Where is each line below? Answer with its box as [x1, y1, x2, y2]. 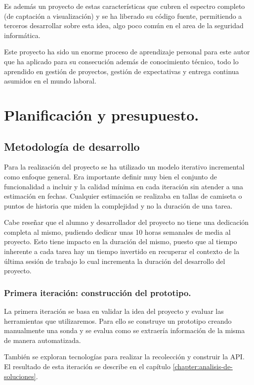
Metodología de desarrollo [4, 138, 140, 154]
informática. [4, 30, 41, 40]
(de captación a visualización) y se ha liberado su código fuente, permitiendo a [4, 10, 242, 21]
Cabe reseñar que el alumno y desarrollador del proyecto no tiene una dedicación [4, 217, 249, 227]
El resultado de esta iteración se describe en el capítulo [4, 361, 170, 372]
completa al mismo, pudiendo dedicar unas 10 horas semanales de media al [4, 226, 231, 237]
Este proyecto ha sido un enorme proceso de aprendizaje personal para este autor [4, 46, 250, 57]
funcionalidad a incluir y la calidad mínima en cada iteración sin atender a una [4, 181, 244, 191]
